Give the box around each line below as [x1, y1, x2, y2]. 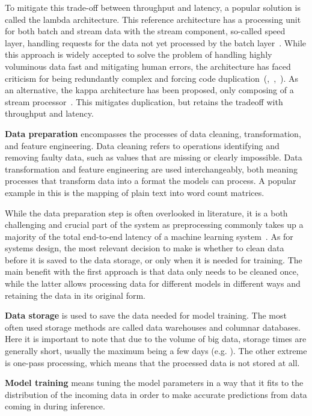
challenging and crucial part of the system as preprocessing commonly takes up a [5, 218, 304, 231]
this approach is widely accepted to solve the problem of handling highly [5, 48, 272, 61]
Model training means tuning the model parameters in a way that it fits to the [5, 376, 304, 389]
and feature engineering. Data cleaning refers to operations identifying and [5, 139, 280, 151]
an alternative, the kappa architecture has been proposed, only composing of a [5, 84, 294, 96]
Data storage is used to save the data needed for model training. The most [5, 309, 287, 322]
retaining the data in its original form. [5, 289, 145, 301]
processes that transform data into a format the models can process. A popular [5, 174, 296, 187]
